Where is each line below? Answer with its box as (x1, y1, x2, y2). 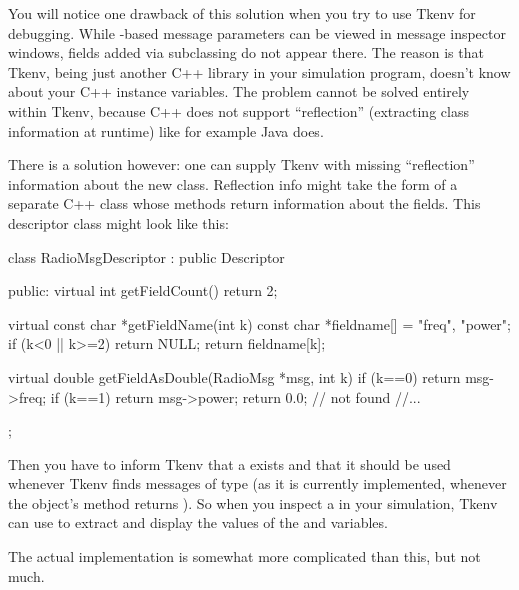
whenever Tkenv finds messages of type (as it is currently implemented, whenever (8, 473, 507, 494)
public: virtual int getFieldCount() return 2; (8, 280, 278, 301)
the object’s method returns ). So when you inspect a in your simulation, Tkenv (8, 492, 498, 513)
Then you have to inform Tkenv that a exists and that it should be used (8, 453, 451, 474)
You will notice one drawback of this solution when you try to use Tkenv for (8, 3, 476, 23)
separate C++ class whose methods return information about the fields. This (8, 193, 481, 214)
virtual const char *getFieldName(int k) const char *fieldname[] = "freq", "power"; (8, 313, 511, 334)
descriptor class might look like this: (8, 212, 229, 233)
